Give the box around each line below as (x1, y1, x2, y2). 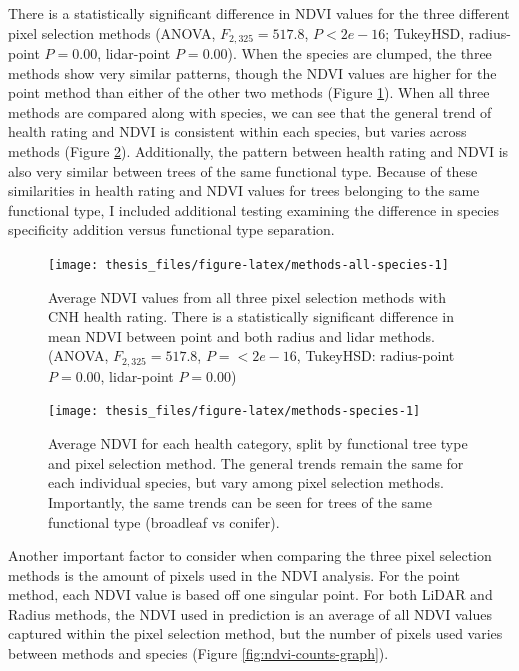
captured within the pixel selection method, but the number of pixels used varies (8, 623, 503, 644)
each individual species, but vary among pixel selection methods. (48, 472, 444, 493)
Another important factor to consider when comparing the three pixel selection (8, 545, 492, 566)
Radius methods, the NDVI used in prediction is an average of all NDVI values (8, 603, 493, 624)
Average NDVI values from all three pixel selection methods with (48, 286, 446, 307)
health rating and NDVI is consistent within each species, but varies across (8, 121, 467, 142)
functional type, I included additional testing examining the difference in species (8, 199, 500, 220)
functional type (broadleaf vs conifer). (48, 511, 280, 532)
